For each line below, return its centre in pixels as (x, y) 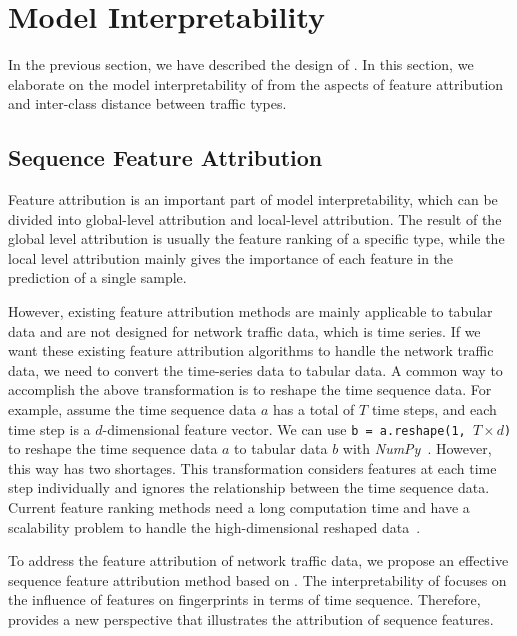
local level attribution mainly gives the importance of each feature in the (231, 257)
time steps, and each (434, 409)
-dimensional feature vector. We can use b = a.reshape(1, (284, 428)
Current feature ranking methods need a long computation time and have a (239, 507)
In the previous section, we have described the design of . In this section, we (241, 64)
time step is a (49, 428)
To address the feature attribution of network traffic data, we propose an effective (258, 560)
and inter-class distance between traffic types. (147, 103)
